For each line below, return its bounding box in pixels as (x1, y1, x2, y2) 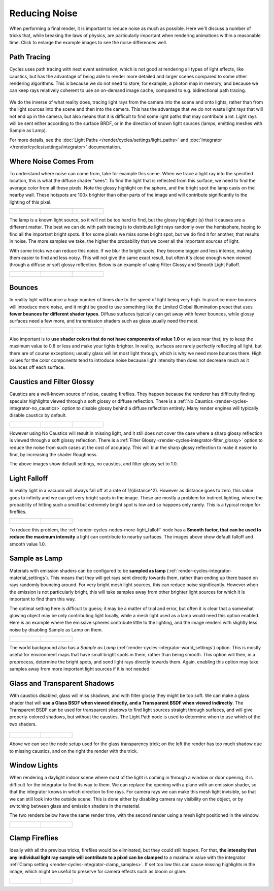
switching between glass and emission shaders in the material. (9, 803, 141, 809)
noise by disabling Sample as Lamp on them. (9, 626, 103, 632)
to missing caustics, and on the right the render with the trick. (9, 748, 138, 754)
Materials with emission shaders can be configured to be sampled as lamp (9, 567, 166, 574)
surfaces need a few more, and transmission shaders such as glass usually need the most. (9, 318, 199, 324)
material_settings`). (9, 575, 50, 581)
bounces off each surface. (9, 364, 65, 370)
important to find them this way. (9, 596, 76, 602)
